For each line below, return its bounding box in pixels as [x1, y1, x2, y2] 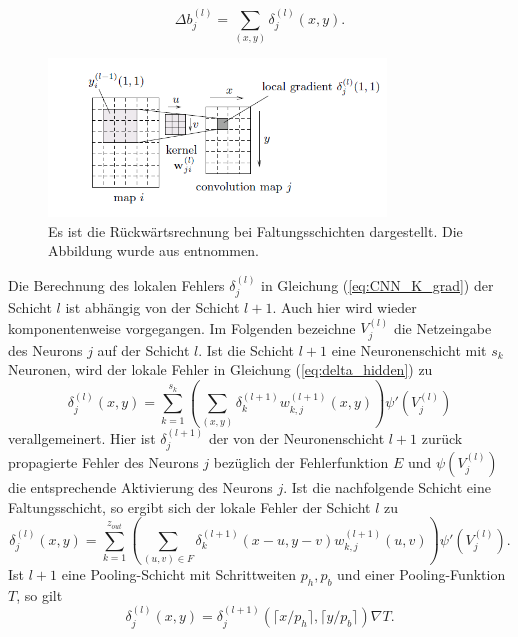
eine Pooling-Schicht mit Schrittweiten [61, 563, 297, 584]
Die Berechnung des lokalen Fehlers [8, 274, 225, 295]
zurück [421, 427, 463, 448]
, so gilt [16, 584, 63, 605]
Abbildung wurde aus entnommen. [48, 240, 259, 261]
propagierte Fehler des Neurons [8, 451, 199, 472]
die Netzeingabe [393, 317, 492, 338]
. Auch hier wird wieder [272, 297, 417, 317]
